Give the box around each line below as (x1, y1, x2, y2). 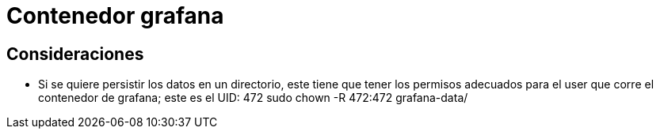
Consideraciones (6, 43, 144, 64)
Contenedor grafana (6, 2, 224, 29)
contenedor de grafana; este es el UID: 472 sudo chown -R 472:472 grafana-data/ (38, 91, 468, 105)
